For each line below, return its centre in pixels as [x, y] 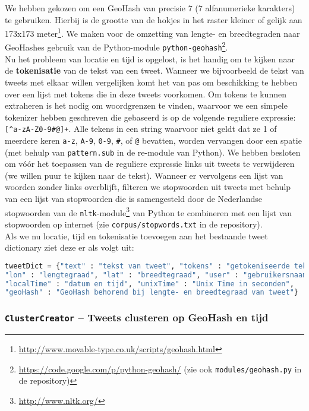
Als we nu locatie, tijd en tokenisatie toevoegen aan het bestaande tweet [136, 235]
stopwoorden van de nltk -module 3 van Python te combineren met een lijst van [148, 211]
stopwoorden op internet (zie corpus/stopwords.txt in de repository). [134, 224]
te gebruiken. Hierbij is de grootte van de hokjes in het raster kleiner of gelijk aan [154, 19]
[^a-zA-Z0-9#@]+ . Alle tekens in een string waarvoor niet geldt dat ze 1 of [141, 129]
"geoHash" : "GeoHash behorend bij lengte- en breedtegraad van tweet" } [152, 293]
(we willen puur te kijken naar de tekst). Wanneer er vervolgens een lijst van [144, 175]
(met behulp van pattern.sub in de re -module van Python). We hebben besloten [153, 152]
